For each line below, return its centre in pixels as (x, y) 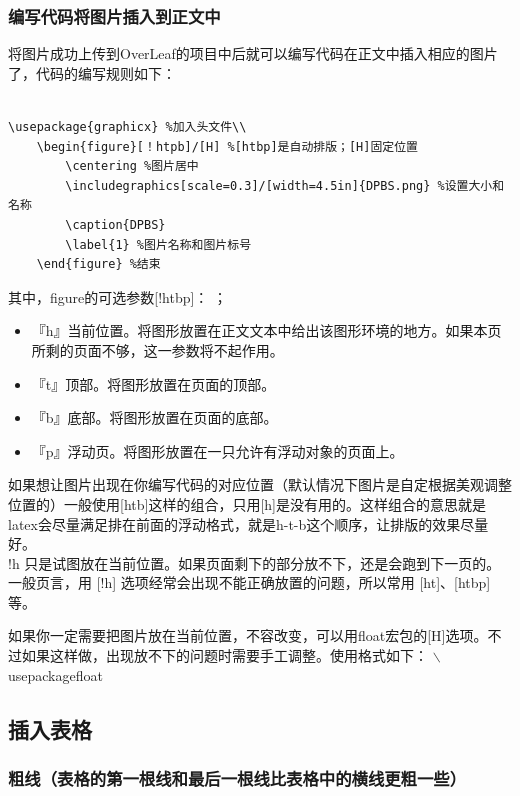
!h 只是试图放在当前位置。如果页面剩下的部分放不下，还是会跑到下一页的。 (254, 562)
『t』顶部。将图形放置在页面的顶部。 (153, 383)
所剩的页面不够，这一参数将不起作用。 (157, 349)
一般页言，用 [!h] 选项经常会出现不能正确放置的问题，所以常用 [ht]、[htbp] (249, 582)
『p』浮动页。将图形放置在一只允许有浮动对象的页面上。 (217, 450)
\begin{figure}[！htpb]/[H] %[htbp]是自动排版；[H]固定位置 (227, 146)
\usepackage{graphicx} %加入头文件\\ (127, 127)
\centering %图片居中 (132, 166)
